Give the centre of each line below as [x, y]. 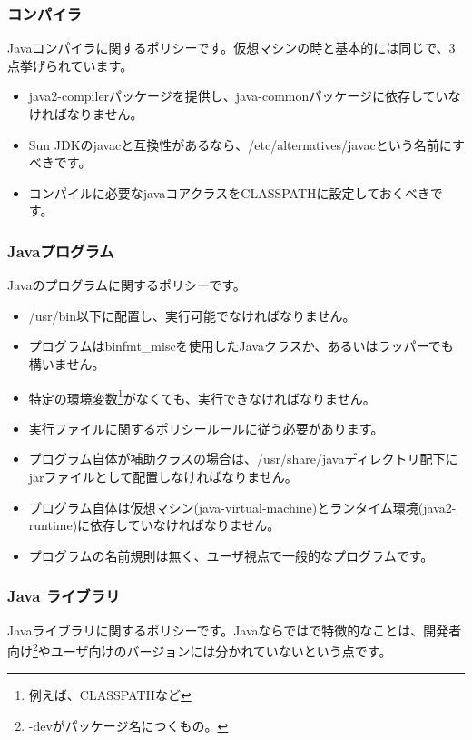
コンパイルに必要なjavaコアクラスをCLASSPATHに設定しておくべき [229, 192]
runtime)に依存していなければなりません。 [154, 525]
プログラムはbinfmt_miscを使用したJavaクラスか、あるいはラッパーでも [241, 346]
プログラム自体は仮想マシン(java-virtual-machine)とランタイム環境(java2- [242, 507]
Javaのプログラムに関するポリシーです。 [127, 285]
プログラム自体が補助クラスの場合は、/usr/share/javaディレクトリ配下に [243, 459]
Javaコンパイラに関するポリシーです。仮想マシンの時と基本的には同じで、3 [231, 48]
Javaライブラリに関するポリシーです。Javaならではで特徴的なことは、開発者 [235, 630]
